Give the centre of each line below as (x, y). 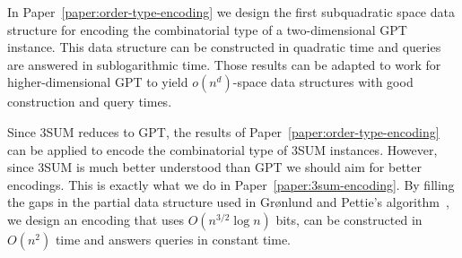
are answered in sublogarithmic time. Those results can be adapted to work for (224, 64)
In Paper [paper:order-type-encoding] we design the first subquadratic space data (231, 12)
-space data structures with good (323, 82)
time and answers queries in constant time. (173, 239)
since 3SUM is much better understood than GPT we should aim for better (214, 167)
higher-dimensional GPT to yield (98, 82)
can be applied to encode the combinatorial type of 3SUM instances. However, (222, 149)
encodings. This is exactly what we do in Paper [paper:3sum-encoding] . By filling (231, 184)
